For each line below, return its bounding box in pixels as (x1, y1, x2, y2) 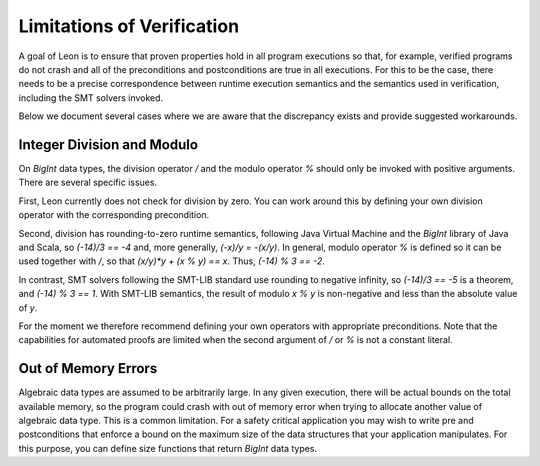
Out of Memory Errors (18, 360, 158, 377)
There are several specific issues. (18, 176, 158, 189)
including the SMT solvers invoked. (18, 91, 164, 104)
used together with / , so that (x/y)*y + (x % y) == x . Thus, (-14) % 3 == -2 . (18, 255, 325, 267)
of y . (18, 301, 38, 314)
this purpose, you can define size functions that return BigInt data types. (18, 442, 318, 454)
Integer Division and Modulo (18, 136, 199, 153)
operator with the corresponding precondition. (18, 209, 210, 221)
